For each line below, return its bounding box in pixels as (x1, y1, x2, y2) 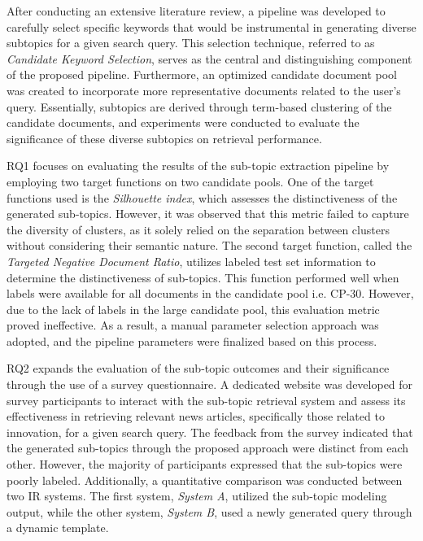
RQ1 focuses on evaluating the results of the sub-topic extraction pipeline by (7, 157, 390, 174)
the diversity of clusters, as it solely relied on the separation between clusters (7, 220, 390, 238)
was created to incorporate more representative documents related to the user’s (7, 81, 401, 98)
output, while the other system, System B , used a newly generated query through (7, 503, 412, 520)
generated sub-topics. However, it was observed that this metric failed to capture (7, 205, 409, 222)
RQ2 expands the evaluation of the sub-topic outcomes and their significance (7, 360, 390, 377)
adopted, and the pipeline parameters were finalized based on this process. (7, 332, 377, 349)
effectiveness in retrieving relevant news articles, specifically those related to (7, 408, 385, 425)
